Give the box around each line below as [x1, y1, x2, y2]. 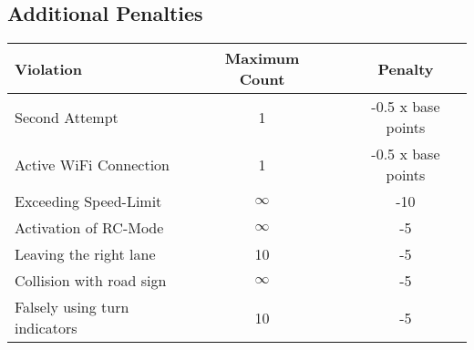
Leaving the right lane [15, 243, 156, 265]
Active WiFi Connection [15, 153, 170, 175]
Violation [15, 57, 82, 79]
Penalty [377, 57, 434, 79]
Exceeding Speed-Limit [15, 190, 162, 212]
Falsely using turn [15, 296, 129, 318]
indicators [15, 317, 77, 339]
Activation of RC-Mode [15, 217, 164, 239]
